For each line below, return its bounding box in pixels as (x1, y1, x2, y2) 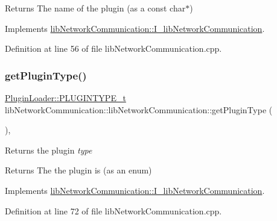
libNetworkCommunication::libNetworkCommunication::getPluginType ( (5, 103, 273, 116)
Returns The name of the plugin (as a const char (5, 2, 186, 14)
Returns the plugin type (5, 143, 92, 156)
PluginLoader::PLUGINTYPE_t (5, 92, 126, 104)
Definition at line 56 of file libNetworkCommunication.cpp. (5, 42, 222, 55)
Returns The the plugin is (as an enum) (5, 164, 152, 176)
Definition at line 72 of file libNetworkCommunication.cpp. (5, 204, 222, 217)
